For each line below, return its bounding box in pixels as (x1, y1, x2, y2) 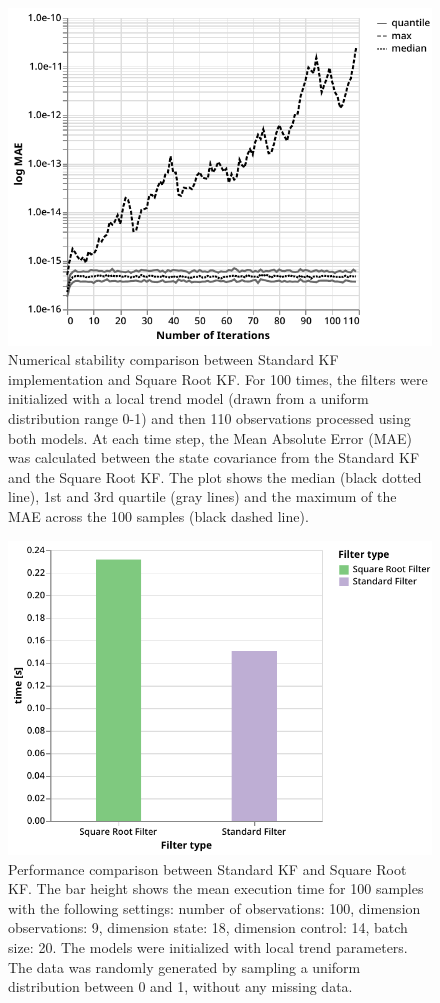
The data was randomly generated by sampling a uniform (8, 956, 361, 977)
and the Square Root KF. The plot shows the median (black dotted (8, 466, 422, 487)
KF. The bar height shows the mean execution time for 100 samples (8, 878, 424, 899)
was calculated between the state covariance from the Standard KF (8, 447, 420, 468)
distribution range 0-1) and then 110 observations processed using (8, 407, 411, 428)
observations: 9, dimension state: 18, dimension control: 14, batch (8, 917, 408, 938)
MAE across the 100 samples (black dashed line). (8, 505, 309, 526)
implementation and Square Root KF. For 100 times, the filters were (8, 368, 428, 389)
